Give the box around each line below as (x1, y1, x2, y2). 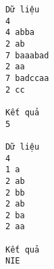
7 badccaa (5, 73, 49, 83)
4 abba (5, 27, 34, 38)
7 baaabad (5, 50, 49, 60)
